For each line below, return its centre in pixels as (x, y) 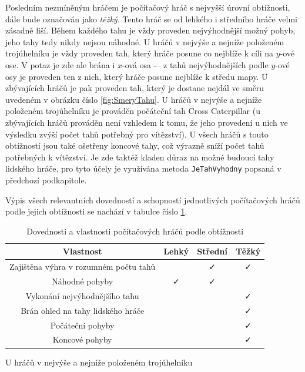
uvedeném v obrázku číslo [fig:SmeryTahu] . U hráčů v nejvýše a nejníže (134, 99)
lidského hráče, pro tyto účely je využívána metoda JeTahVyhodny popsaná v (143, 168)
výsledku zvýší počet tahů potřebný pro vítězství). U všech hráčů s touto (137, 134)
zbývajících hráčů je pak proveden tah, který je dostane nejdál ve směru (135, 88)
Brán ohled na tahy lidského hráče (83, 310)
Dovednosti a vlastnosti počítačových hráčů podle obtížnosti (135, 231)
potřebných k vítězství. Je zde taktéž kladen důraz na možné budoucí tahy (140, 157)
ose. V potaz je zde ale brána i (60, 64)
